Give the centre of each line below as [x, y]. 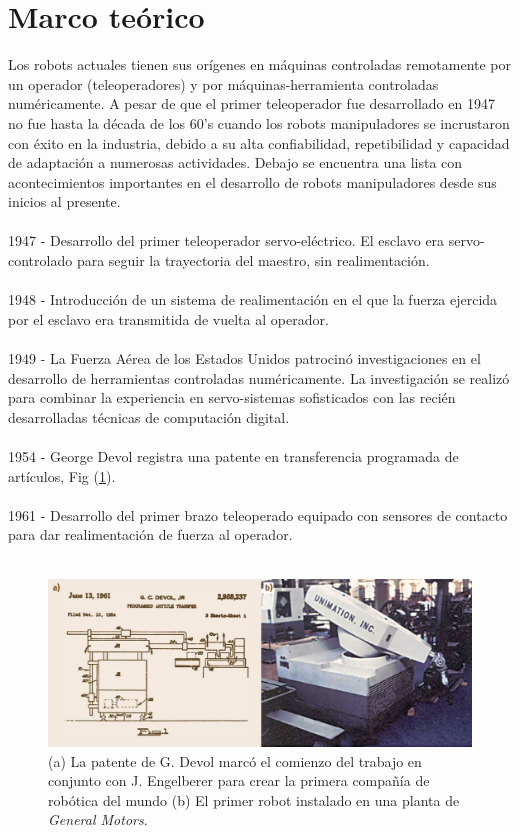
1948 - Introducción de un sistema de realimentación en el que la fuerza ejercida [253, 299]
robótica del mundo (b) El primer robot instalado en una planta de [254, 799]
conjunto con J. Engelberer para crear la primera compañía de [239, 780]
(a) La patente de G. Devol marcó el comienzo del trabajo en [235, 760]
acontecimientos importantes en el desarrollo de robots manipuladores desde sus [252, 181]
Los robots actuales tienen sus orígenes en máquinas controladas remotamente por [260, 64]
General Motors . [98, 819]
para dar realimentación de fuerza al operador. [150, 534]
